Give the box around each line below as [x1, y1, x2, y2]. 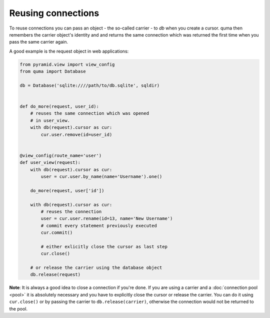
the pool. [9, 305, 27, 311]
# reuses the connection [40, 208, 102, 214]
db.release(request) [30, 272, 81, 277]
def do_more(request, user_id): [19, 104, 99, 110]
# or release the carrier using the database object [30, 265, 162, 270]
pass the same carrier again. [9, 39, 68, 45]
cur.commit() [40, 230, 73, 235]
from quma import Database [19, 69, 86, 75]
